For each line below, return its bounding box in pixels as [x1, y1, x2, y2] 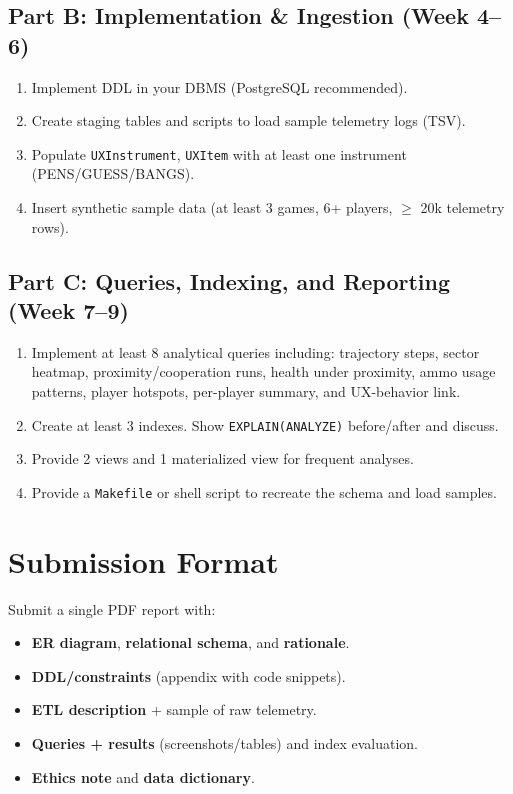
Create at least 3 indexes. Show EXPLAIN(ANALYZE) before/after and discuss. [31, 414, 499, 435]
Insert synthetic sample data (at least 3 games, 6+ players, [31, 197, 393, 218]
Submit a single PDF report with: [8, 598, 216, 619]
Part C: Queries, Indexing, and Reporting [8, 265, 451, 296]
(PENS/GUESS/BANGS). [31, 163, 195, 184]
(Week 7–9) [8, 295, 129, 325]
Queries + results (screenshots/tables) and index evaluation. [31, 733, 418, 753]
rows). [31, 216, 69, 237]
